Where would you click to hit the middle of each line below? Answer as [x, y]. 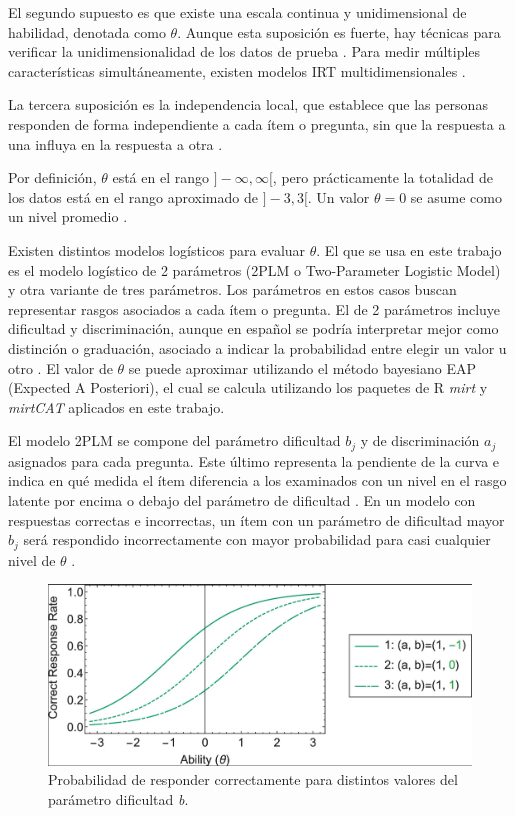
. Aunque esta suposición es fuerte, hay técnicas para [339, 31]
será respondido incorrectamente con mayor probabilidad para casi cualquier [257, 539]
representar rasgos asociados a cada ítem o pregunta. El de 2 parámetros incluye [254, 308]
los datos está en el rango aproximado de [133, 196]
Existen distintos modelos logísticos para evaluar [157, 249]
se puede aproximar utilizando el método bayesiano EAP [302, 367]
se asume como [456, 196]
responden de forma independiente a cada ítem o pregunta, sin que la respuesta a [257, 123]
